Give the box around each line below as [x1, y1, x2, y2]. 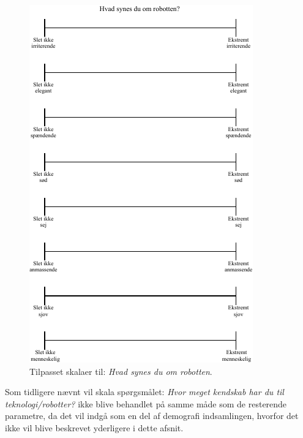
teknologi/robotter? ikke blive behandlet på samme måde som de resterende [5, 397, 287, 410]
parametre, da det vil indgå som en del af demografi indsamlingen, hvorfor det [5, 409, 299, 422]
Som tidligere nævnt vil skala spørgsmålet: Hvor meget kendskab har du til [5, 385, 284, 398]
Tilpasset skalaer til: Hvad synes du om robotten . [29, 364, 212, 377]
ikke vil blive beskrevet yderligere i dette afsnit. [5, 421, 184, 434]
